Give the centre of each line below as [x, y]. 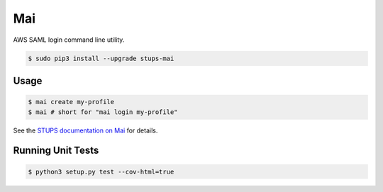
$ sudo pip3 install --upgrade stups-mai [101, 58]
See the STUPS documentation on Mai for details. [85, 130]
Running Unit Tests [56, 151]
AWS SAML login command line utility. [69, 40]
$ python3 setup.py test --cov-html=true [101, 171]
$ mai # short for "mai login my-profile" [103, 112]
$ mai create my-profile [71, 102]
